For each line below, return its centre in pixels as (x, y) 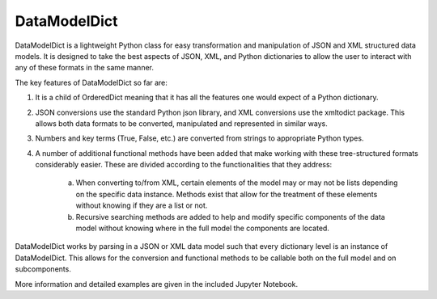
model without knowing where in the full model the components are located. (202, 228)
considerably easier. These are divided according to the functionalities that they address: (184, 165)
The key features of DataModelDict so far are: (91, 82)
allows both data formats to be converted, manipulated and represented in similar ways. (181, 123)
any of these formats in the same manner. (84, 68)
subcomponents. (43, 269)
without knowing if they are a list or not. (142, 205)
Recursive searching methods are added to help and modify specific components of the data (231, 217)
